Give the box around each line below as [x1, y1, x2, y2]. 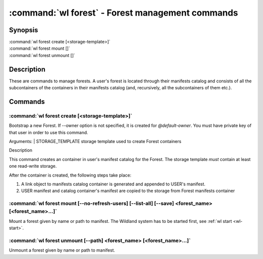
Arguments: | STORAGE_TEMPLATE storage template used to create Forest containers [9, 139, 182, 144]
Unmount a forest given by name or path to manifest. [9, 247, 115, 253]
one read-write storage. [9, 163, 57, 169]
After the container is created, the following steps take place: [9, 172, 131, 178]
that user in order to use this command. [9, 129, 89, 135]
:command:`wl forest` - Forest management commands [9, 7, 238, 18]
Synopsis [9, 26, 38, 34]
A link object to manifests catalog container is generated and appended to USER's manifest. [21, 181, 206, 187]
